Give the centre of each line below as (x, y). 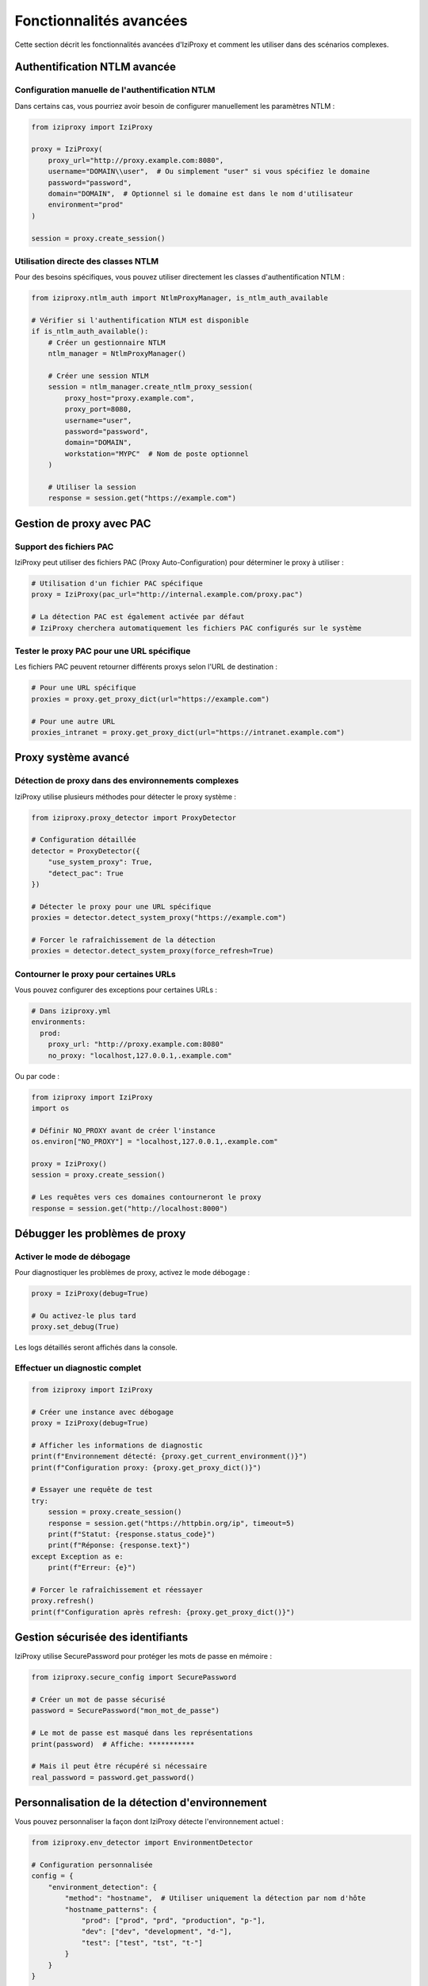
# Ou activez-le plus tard (84, 1316)
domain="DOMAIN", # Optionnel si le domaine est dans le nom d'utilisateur (201, 194)
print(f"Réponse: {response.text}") (119, 1546)
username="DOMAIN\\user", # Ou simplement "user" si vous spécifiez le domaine (209, 172)
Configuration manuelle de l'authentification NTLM (115, 90)
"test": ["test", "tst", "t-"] (142, 1943)
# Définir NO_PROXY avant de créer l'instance (123, 1130)
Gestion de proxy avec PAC (83, 523)
